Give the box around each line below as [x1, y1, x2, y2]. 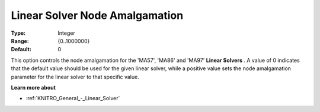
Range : [11, 37, 29, 44]
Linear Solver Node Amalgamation [11, 9, 184, 22]
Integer [57, 29, 75, 37]
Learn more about [11, 84, 56, 91]
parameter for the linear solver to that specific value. [11, 73, 139, 80]
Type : [11, 29, 26, 37]
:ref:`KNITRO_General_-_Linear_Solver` [25, 95, 120, 102]
